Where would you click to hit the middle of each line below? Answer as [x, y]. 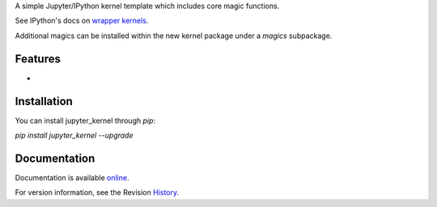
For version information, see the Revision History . [97, 192]
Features [38, 59]
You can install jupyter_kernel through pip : [85, 120]
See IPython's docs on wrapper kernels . [82, 21]
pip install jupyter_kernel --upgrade [74, 135]
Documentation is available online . [72, 177]
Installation [44, 101]
